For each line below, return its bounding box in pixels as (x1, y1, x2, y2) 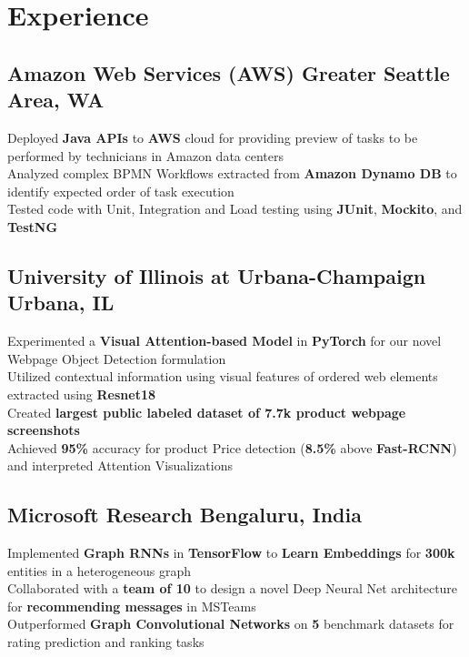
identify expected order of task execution (7, 181, 234, 200)
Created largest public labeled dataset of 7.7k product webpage (7, 402, 406, 421)
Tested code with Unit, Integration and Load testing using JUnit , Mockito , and (7, 199, 463, 218)
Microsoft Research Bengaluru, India (7, 500, 362, 529)
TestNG (7, 217, 58, 236)
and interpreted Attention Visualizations (7, 456, 233, 475)
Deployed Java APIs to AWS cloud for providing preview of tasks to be (7, 127, 418, 147)
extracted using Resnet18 (7, 384, 156, 403)
